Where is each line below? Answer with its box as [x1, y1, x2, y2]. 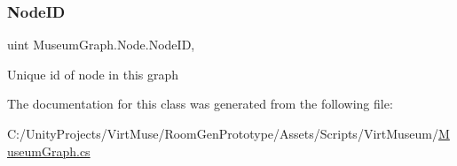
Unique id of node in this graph [7, 64, 179, 83]
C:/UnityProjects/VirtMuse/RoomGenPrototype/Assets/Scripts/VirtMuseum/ [7, 124, 439, 142]
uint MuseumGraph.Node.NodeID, [7, 35, 195, 54]
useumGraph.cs [7, 141, 91, 160]
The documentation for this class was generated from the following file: [7, 94, 393, 113]
